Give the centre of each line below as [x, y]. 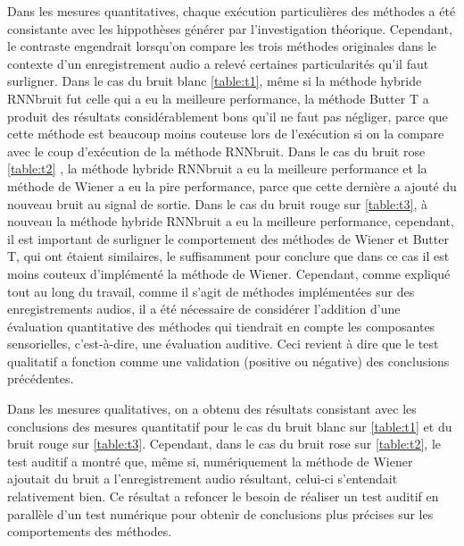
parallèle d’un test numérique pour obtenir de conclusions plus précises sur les [220, 513]
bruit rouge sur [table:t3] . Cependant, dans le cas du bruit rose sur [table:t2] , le [224, 444]
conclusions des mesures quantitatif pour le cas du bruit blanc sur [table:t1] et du [230, 426]
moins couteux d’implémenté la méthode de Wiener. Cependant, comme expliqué [229, 273]
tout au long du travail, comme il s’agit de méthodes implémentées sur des [211, 291]
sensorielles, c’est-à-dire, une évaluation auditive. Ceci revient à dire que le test [223, 344]
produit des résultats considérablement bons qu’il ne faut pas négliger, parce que [228, 116]
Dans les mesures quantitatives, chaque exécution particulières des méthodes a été [232, 11]
